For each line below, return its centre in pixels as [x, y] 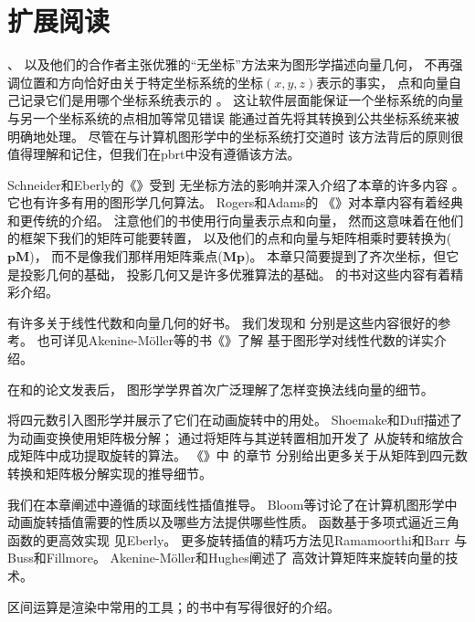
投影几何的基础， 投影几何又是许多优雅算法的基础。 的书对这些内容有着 [235, 274]
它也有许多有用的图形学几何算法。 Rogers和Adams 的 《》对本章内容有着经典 [235, 202]
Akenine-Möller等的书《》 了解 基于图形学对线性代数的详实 [261, 340]
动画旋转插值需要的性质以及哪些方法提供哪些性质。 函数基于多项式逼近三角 [233, 522]
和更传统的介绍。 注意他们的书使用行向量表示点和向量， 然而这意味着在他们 [236, 220]
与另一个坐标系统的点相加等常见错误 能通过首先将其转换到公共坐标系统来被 [233, 117]
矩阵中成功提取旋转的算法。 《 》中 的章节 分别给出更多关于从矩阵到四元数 [244, 455]
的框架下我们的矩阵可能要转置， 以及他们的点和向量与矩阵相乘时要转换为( [230, 238]
